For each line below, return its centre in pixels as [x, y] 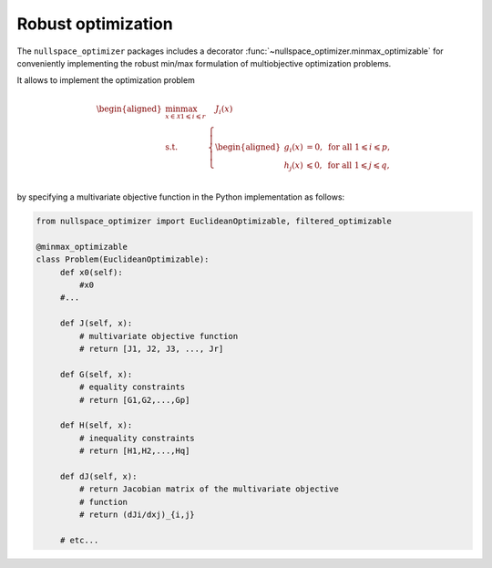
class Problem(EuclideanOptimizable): [123, 259]
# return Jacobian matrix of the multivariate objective [209, 489]
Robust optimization [95, 24]
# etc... [79, 540]
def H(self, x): [96, 425]
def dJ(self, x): [98, 476]
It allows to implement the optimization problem [106, 80]
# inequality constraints [137, 438]
